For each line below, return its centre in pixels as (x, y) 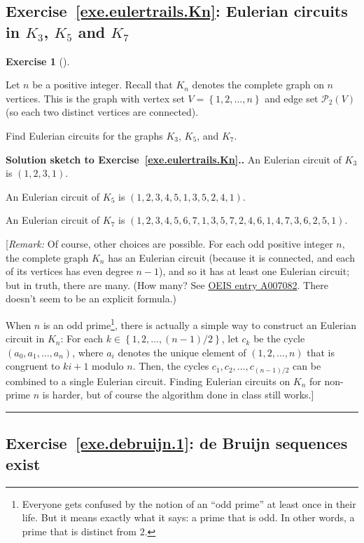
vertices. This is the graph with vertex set (95, 98)
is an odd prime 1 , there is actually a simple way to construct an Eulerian (200, 323)
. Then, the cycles (171, 366)
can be (307, 366)
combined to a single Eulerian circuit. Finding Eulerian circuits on (148, 381)
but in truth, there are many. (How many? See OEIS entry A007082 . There (167, 284)
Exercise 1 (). (38, 61)
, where (88, 352)
